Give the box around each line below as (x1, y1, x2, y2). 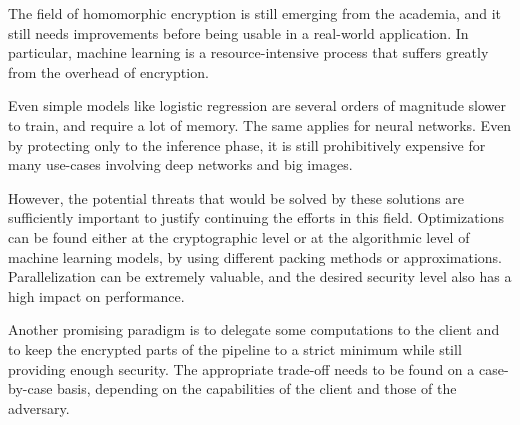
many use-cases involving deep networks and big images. (8, 154, 353, 175)
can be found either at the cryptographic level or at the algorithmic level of (8, 226, 470, 247)
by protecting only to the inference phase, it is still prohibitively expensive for (8, 134, 486, 155)
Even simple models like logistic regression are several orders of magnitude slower (8, 95, 507, 116)
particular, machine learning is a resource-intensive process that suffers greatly (8, 42, 489, 63)
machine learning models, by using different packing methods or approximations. (8, 246, 502, 267)
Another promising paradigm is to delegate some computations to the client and (8, 319, 500, 340)
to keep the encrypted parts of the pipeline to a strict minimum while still (8, 338, 462, 359)
